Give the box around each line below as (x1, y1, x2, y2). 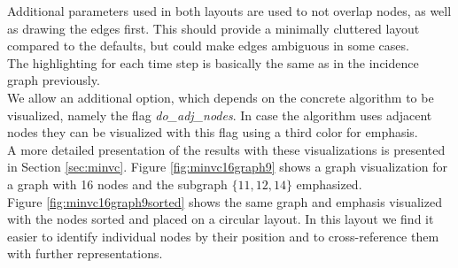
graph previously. (7, 71, 100, 89)
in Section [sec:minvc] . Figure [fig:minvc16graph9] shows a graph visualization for (7, 157, 447, 176)
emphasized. (296, 174, 362, 193)
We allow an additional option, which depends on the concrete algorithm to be (7, 88, 434, 106)
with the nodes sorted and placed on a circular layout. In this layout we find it (7, 210, 434, 228)
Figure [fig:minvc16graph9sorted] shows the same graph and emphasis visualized (7, 192, 442, 211)
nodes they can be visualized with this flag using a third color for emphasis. (7, 123, 418, 142)
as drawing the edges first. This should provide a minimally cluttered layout (7, 19, 420, 37)
